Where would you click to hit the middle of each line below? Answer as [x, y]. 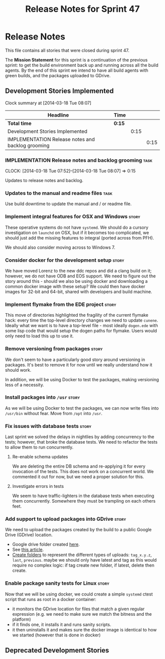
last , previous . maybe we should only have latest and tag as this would [84, 560]
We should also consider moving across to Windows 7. [60, 247]
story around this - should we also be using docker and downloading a [77, 281]
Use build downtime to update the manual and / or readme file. [68, 204]
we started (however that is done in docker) [56, 635]
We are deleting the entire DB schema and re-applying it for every [79, 466]
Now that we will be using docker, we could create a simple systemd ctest [79, 594]
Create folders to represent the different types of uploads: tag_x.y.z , [82, 555]
